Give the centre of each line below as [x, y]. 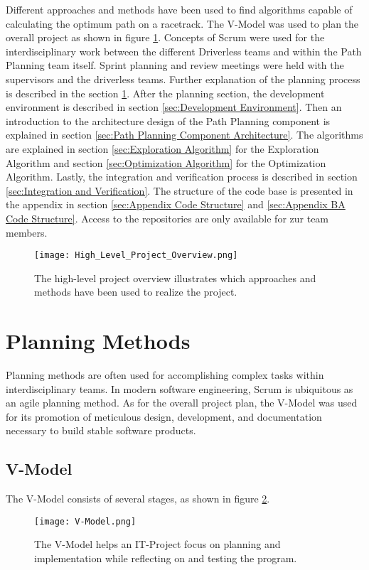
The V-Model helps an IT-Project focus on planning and [157, 544]
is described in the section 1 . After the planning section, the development [165, 93]
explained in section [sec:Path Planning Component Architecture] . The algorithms [184, 135]
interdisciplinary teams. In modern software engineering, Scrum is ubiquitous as [180, 388]
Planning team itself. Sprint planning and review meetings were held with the [175, 65]
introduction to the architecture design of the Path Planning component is [168, 120]
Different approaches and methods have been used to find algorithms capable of [179, 9]
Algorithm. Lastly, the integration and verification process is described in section [182, 177]
